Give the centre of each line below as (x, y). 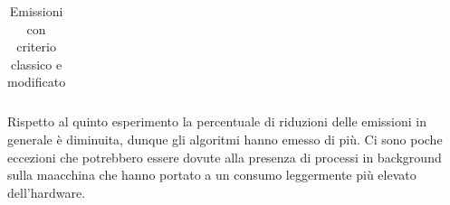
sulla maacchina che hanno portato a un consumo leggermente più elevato (212, 175)
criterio (36, 47)
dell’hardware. (47, 192)
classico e (37, 64)
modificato (37, 82)
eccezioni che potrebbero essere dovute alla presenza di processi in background (225, 157)
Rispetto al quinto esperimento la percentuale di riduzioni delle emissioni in (217, 121)
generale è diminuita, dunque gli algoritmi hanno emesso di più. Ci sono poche (225, 140)
